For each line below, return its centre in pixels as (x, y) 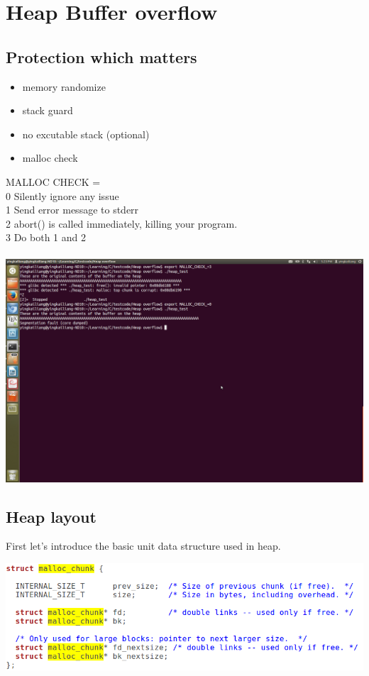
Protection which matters (101, 56)
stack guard (48, 110)
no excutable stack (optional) (86, 134)
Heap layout (51, 516)
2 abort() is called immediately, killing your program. (122, 223)
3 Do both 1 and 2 (46, 237)
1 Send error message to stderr (72, 210)
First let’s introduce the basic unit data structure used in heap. (143, 546)
